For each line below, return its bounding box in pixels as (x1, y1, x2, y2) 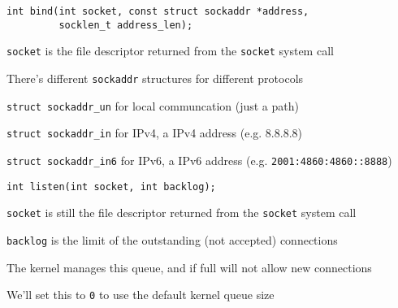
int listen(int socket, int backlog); (6, 180, 216, 193)
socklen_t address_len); (58, 19, 193, 31)
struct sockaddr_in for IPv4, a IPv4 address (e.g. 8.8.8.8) (6, 124, 302, 141)
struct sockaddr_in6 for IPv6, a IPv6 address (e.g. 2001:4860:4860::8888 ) (6, 151, 392, 168)
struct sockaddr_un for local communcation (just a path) (6, 97, 299, 114)
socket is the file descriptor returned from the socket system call (6, 42, 334, 59)
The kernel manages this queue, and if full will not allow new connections (6, 258, 372, 275)
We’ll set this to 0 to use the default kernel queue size (6, 286, 275, 303)
